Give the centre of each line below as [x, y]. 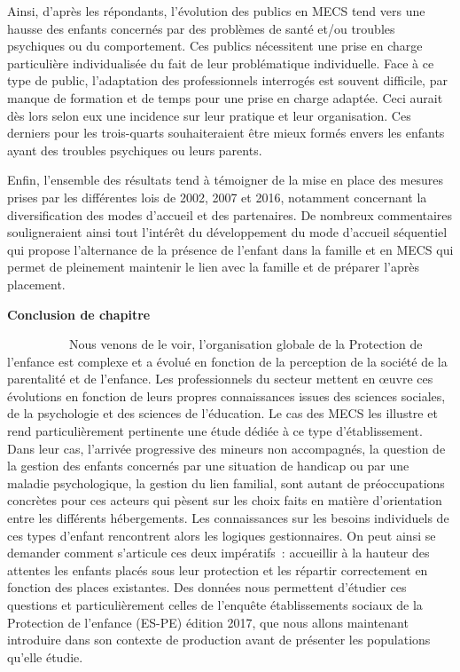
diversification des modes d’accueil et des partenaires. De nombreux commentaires [230, 214]
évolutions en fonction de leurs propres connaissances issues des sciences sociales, [226, 395]
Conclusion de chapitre [79, 314]
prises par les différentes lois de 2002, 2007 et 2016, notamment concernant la [217, 197]
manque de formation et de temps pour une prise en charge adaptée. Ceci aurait [225, 97]
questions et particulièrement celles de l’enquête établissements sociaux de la [215, 605]
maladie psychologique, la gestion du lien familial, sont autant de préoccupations [226, 482]
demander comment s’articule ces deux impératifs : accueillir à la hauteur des [218, 553]
